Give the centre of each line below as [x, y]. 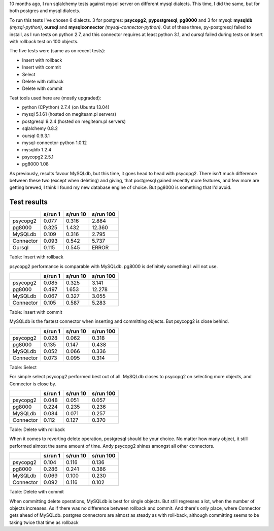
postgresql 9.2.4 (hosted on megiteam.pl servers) [74, 121]
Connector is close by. [33, 384]
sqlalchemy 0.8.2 [40, 128]
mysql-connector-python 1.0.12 [55, 143]
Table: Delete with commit [37, 492]
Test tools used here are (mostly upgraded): [55, 98]
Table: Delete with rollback [37, 429]
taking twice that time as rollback [44, 522]
